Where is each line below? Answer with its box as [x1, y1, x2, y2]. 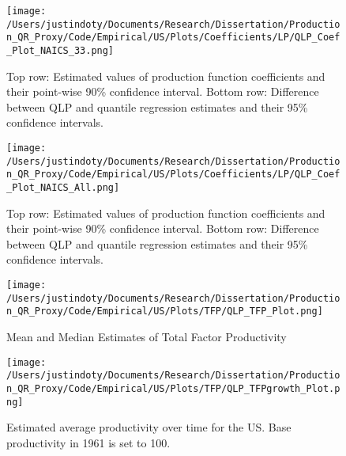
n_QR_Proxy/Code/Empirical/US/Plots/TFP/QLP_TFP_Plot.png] [6, 306, 323, 317]
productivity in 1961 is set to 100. [6, 434, 171, 450]
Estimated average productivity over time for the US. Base [6, 419, 291, 435]
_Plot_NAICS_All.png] [6, 181, 120, 193]
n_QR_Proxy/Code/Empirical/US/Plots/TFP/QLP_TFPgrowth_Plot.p [6, 382, 340, 394]
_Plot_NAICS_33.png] [6, 44, 115, 56]
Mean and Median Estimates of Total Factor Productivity [6, 328, 287, 344]
